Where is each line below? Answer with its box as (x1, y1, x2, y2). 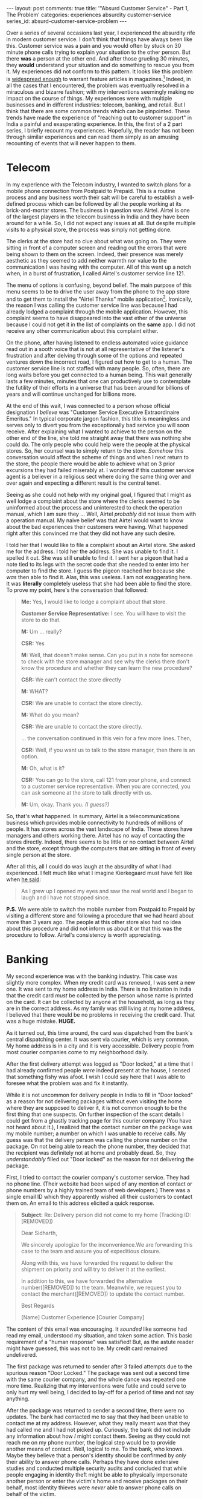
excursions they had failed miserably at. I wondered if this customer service (6, 467, 195, 474)
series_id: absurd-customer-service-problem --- (6, 18, 127, 25)
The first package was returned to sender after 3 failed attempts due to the (6, 1363, 193, 1370)
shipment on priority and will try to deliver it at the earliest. (21, 1266, 166, 1273)
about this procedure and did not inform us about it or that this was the (6, 925, 182, 933)
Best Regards (21, 1302, 55, 1310)
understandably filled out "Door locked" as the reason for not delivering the (6, 1156, 194, 1163)
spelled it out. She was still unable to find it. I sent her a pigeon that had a (6, 554, 188, 562)
